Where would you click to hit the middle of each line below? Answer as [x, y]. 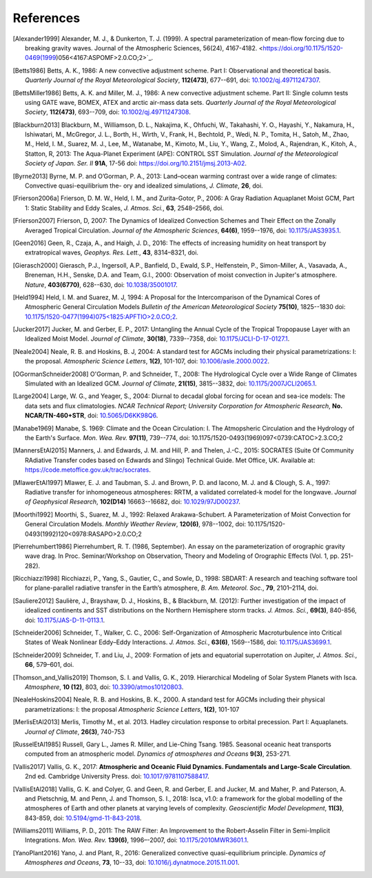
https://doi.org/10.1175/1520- [303, 48]
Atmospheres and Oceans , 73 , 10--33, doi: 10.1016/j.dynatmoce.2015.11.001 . [132, 863]
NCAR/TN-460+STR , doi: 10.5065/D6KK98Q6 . [92, 416]
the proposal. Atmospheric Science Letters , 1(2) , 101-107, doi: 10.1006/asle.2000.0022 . [147, 361]
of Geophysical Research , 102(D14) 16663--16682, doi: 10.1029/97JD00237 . [133, 502]
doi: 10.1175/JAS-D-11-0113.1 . [65, 620]
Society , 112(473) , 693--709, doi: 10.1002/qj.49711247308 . [108, 112]
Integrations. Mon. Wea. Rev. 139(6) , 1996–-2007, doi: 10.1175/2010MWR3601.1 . [137, 840]
